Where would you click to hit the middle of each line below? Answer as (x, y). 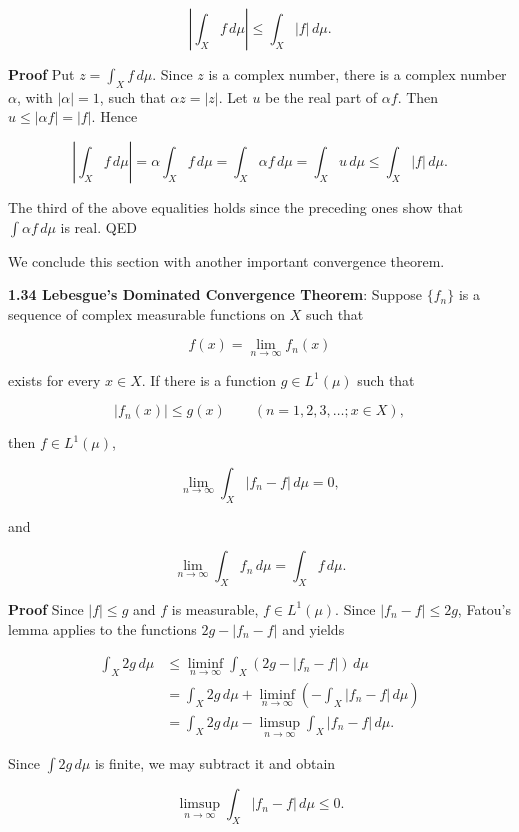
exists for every (54, 379)
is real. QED (98, 226)
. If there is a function (209, 379)
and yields (313, 628)
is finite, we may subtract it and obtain (215, 763)
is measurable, (215, 608)
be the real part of (321, 96)
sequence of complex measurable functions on (147, 313)
